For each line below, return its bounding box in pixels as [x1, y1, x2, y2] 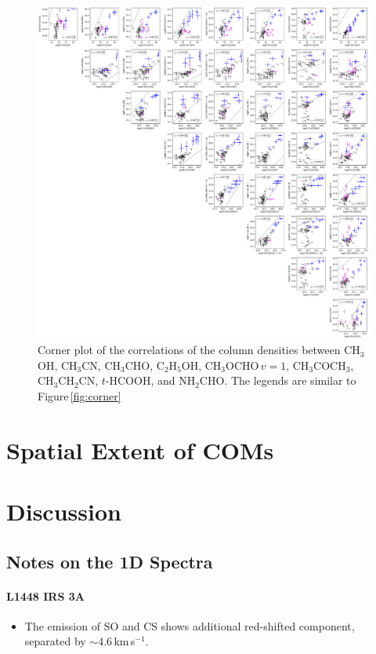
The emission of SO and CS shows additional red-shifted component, [24, 617, 355, 634]
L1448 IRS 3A [6, 587, 85, 604]
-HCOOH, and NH [105, 372, 196, 389]
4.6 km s [98, 633, 136, 649]
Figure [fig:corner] [38, 387, 121, 404]
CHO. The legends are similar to [199, 372, 356, 389]
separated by [24, 633, 86, 649]
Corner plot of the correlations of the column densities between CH [38, 342, 360, 358]
